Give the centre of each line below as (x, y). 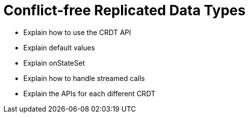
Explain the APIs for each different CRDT (90, 93)
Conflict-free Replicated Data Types (124, 10)
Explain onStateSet (54, 63)
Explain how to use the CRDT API (77, 32)
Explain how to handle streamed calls (84, 78)
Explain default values (59, 47)
